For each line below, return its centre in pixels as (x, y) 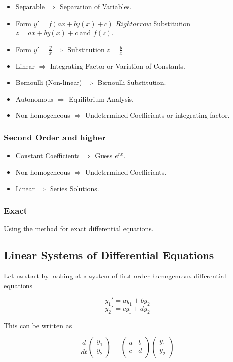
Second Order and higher (55, 137)
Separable (30, 6)
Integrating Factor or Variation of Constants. (117, 66)
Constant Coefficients (48, 155)
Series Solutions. (74, 188)
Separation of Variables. (96, 6)
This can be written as (38, 325)
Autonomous (34, 98)
